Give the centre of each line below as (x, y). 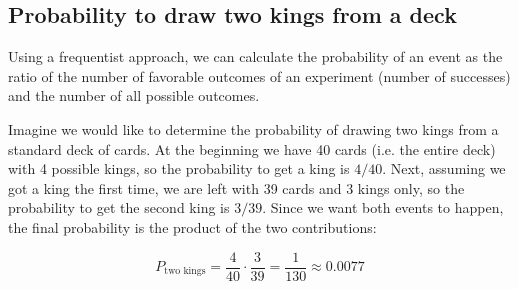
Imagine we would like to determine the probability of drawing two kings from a (253, 128)
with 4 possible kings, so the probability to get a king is (179, 168)
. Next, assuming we (444, 168)
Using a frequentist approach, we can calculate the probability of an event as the (255, 56)
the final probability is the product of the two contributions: (192, 226)
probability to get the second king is (119, 207)
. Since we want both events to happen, (383, 207)
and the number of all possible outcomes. (134, 95)
